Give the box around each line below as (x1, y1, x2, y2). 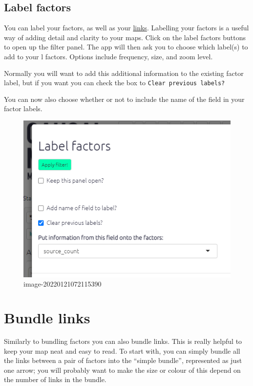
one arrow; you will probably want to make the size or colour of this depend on (4, 364, 241, 375)
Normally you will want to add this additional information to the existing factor (4, 68, 244, 78)
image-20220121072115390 (23, 279, 102, 289)
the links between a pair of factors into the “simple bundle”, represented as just (4, 355, 242, 365)
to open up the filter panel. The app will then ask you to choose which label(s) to (4, 42, 248, 52)
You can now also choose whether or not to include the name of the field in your (4, 94, 245, 104)
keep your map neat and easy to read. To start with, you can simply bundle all (4, 345, 240, 356)
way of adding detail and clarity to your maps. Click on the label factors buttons (4, 32, 246, 42)
